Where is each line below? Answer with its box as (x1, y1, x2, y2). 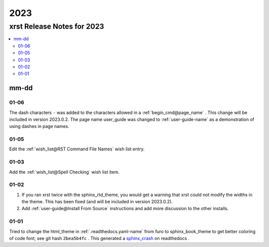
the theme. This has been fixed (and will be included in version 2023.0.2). (21, 199, 173, 205)
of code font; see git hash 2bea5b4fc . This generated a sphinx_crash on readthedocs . (9, 236, 190, 242)
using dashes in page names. (9, 123, 70, 129)
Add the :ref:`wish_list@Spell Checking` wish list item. (9, 169, 120, 175)
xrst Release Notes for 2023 (9, 22, 105, 31)
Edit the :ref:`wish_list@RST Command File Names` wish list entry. (9, 146, 144, 152)
